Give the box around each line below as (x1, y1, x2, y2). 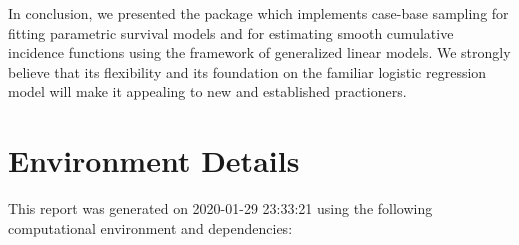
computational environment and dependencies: (8, 217, 293, 238)
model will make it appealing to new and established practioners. (8, 81, 407, 102)
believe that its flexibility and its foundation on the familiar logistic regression (8, 61, 487, 82)
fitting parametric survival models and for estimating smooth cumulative (8, 22, 454, 43)
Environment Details (8, 140, 300, 181)
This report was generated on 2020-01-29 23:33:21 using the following (8, 198, 433, 219)
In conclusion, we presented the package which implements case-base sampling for (8, 3, 509, 23)
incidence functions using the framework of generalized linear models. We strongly (8, 42, 511, 63)
